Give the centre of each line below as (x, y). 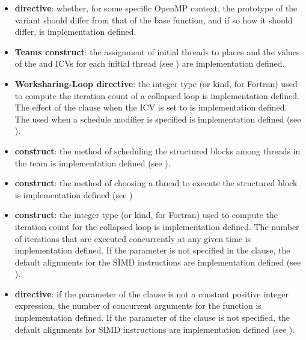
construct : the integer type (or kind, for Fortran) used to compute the (146, 215)
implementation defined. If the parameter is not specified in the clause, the (152, 250)
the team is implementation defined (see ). (93, 162)
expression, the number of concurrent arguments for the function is (138, 305)
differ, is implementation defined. (75, 32)
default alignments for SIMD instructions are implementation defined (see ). (155, 329)
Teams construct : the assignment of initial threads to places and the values (157, 51)
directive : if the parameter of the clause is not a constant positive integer (151, 293)
